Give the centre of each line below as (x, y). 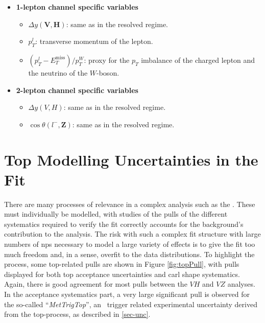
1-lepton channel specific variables (77, 7)
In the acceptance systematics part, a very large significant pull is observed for (127, 294)
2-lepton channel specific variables (77, 90)
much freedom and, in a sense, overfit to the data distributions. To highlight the (129, 254)
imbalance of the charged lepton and (198, 60)
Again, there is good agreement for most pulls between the (96, 284)
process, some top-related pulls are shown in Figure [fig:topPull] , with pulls (122, 264)
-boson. (108, 72)
